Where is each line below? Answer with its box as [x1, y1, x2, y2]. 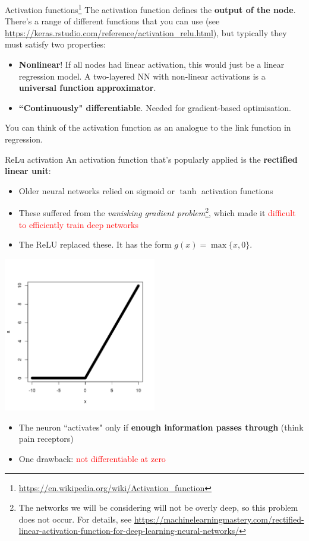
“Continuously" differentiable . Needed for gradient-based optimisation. [18, 101, 292, 113]
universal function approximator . [18, 81, 156, 94]
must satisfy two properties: [5, 38, 106, 50]
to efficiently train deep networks [18, 218, 138, 230]
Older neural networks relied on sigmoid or [18, 184, 175, 197]
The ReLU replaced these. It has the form [18, 238, 172, 251]
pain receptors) [18, 432, 74, 445]
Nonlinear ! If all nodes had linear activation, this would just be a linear [18, 58, 285, 71]
